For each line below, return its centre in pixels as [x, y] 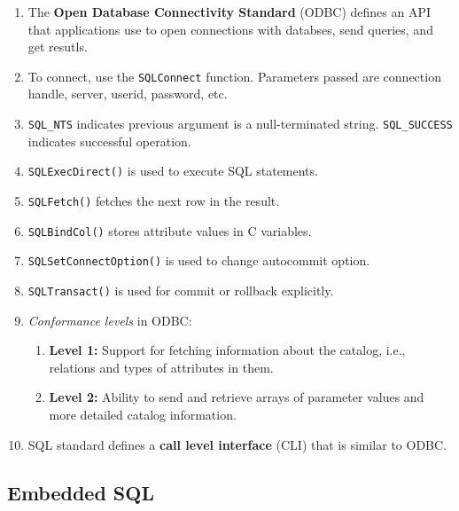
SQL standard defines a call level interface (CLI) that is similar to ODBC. [237, 444]
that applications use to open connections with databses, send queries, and [230, 29]
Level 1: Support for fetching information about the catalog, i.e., [227, 350]
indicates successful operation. [109, 141]
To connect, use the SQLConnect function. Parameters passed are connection [234, 76]
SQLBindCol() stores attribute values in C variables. [170, 230]
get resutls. [58, 47]
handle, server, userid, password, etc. [128, 94]
